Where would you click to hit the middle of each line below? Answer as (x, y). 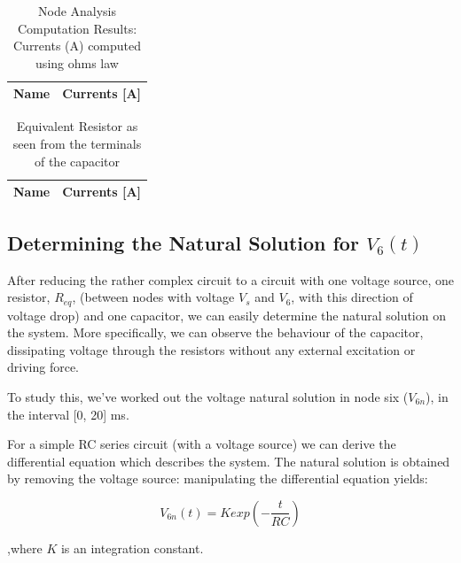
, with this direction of (352, 297)
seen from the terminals (77, 144)
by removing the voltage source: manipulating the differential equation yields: (218, 478)
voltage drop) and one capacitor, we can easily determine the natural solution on (227, 315)
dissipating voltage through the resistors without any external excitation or (211, 349)
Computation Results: (77, 28)
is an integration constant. (132, 548)
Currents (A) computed (77, 46)
